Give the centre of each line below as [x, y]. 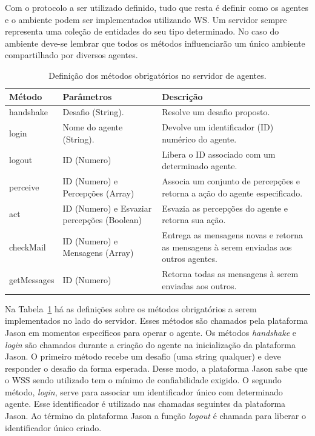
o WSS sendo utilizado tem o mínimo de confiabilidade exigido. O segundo [143, 380]
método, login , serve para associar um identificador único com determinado [144, 391]
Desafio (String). [93, 112]
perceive [24, 186]
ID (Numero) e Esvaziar [107, 208]
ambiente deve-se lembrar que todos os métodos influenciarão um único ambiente [155, 43]
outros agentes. [190, 259]
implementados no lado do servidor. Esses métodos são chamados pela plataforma [157, 320]
